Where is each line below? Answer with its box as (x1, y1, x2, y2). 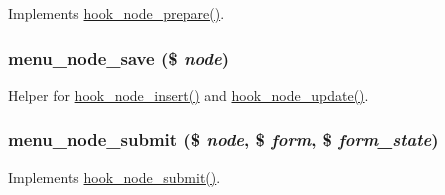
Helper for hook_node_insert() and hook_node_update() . (8, 84, 369, 105)
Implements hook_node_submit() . (8, 166, 221, 187)
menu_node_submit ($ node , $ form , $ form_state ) (8, 127, 439, 152)
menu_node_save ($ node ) (8, 45, 229, 70)
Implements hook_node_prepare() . (8, 3, 225, 23)
